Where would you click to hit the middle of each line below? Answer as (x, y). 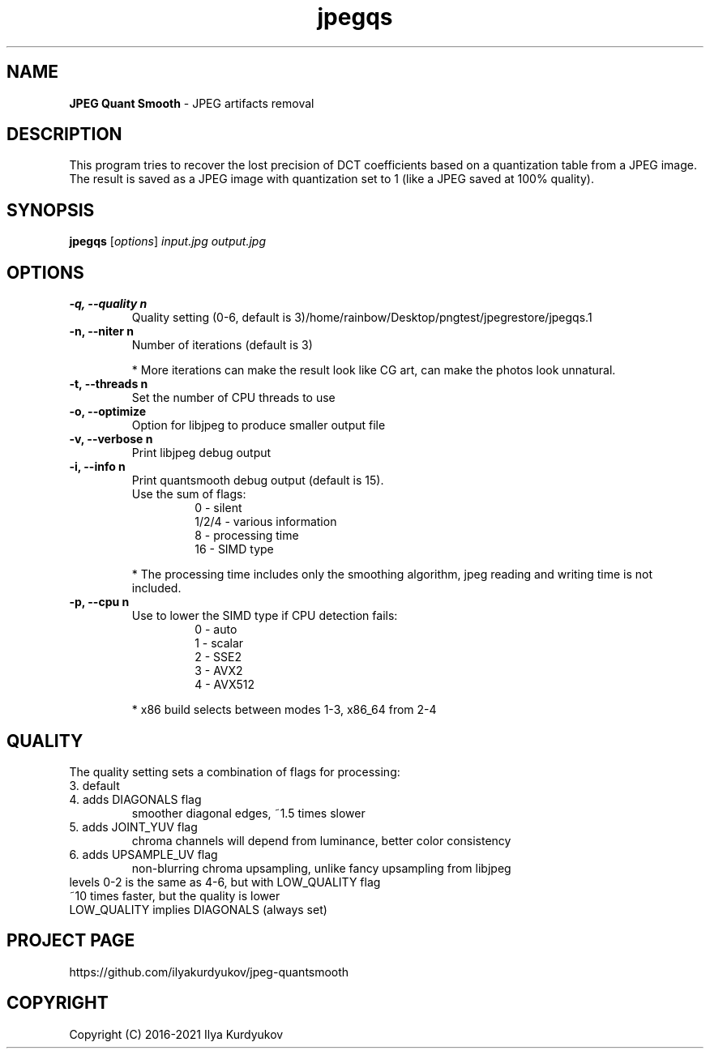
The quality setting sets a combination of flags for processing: (235, 771)
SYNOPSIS (51, 210)
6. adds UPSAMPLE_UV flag (143, 854)
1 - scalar (219, 643)
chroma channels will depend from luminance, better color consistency (321, 840)
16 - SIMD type (234, 549)
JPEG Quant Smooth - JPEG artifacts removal (192, 103)
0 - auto (216, 630)
